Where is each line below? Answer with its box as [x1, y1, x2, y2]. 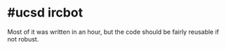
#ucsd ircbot [7, 5, 83, 21]
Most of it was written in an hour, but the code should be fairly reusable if [7, 28, 220, 36]
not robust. [7, 35, 39, 43]
